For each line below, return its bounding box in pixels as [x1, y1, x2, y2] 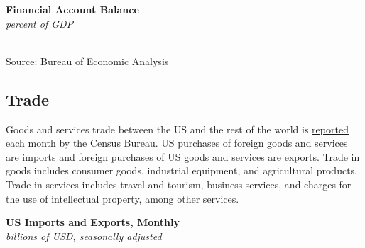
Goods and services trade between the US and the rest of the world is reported [6, 121, 349, 136]
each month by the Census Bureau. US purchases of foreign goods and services [6, 135, 348, 150]
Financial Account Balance [6, 2, 139, 16]
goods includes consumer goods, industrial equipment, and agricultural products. [6, 163, 358, 178]
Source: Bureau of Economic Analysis [6, 53, 169, 68]
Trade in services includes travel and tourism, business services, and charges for [6, 176, 352, 191]
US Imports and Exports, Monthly [6, 215, 180, 230]
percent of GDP [6, 16, 74, 30]
